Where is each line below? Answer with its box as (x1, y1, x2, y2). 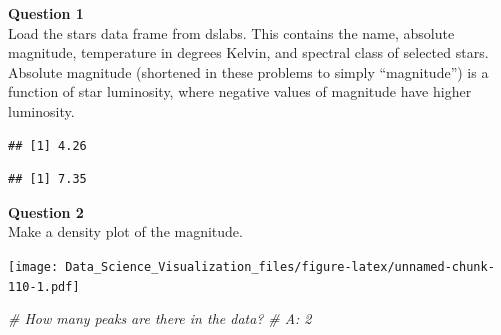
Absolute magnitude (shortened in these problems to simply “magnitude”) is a (8, 61, 489, 82)
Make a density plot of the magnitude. (8, 221, 243, 242)
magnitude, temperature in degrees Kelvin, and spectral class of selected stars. (8, 42, 489, 63)
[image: (8, 259, 59, 274)
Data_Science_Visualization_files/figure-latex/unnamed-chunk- (65, 259, 495, 274)
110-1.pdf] (8, 279, 80, 294)
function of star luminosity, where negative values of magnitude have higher (8, 81, 472, 102)
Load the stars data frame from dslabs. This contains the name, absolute (8, 22, 455, 43)
